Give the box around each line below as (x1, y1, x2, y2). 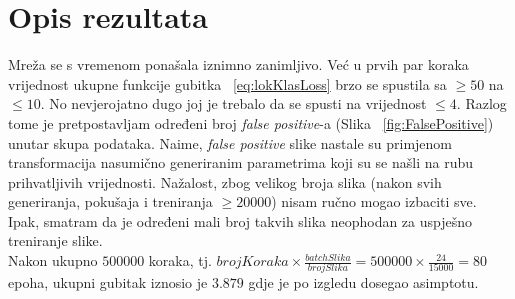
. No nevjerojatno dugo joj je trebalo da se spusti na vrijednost (40, 93, 427, 114)
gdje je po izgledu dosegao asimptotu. (248, 272, 479, 293)
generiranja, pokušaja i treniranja (8, 191, 213, 212)
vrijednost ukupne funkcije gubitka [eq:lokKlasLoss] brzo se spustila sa (8, 73, 447, 94)
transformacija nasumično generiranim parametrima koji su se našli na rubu (8, 152, 474, 173)
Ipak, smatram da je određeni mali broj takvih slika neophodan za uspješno (8, 210, 473, 231)
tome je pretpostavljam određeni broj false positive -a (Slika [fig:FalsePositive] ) (8, 112, 494, 133)
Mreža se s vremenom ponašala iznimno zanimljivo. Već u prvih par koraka (8, 54, 469, 75)
